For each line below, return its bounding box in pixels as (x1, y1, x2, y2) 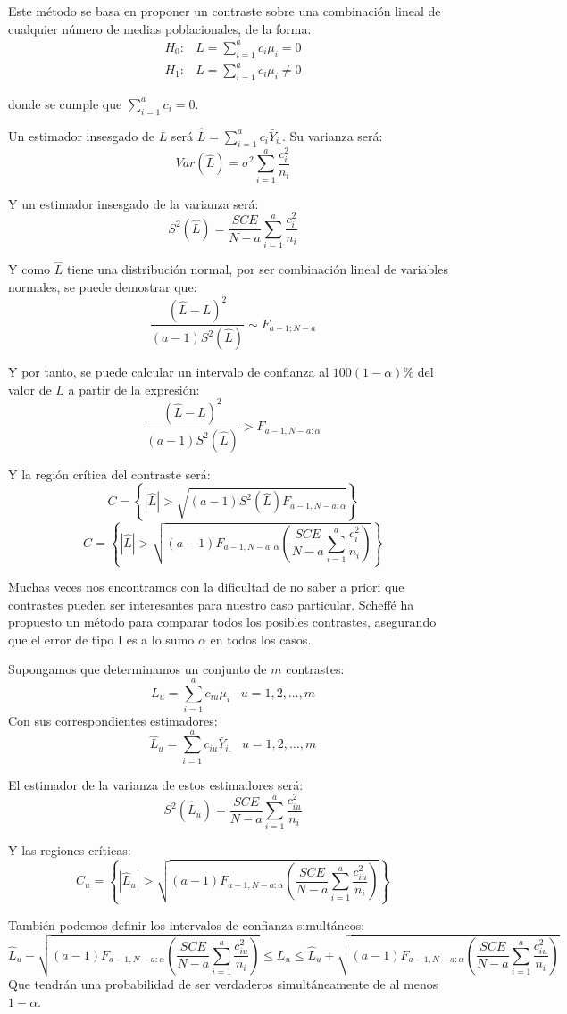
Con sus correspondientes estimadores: (8, 711, 218, 730)
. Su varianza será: (281, 126, 383, 145)
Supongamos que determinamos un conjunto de (8, 660, 267, 678)
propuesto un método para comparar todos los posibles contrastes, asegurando (8, 612, 437, 631)
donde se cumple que (8, 94, 122, 112)
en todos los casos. (210, 629, 312, 648)
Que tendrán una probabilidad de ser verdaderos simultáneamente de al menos (8, 975, 438, 993)
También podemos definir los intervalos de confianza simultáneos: (8, 915, 365, 934)
